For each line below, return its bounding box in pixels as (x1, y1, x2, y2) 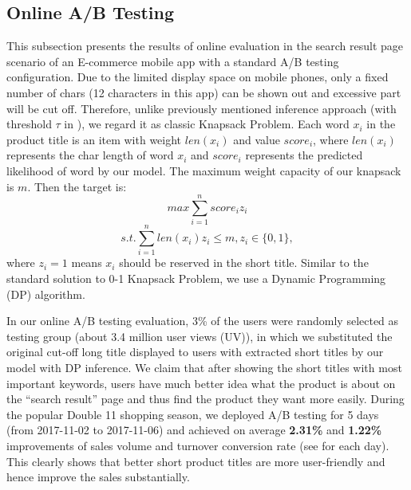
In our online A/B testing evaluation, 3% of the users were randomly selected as (6, 312, 399, 329)
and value (233, 131, 280, 147)
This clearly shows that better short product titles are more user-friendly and (6, 453, 385, 469)
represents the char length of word (6, 147, 174, 163)
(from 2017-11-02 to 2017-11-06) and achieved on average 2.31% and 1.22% (6, 421, 382, 438)
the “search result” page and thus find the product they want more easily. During (6, 390, 405, 407)
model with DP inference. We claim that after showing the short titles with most (6, 359, 402, 375)
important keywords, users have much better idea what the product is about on (6, 374, 396, 391)
